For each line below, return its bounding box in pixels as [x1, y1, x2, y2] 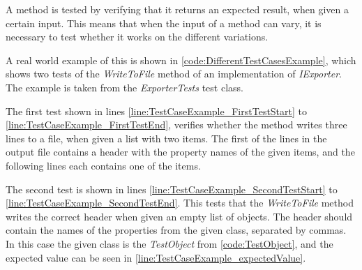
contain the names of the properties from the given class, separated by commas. [6, 223, 347, 237]
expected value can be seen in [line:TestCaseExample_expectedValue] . [6, 250, 306, 264]
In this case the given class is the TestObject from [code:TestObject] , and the [6, 236, 333, 250]
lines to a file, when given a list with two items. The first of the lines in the [6, 130, 327, 145]
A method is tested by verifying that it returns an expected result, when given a [6, 2, 349, 16]
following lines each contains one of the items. [6, 158, 201, 172]
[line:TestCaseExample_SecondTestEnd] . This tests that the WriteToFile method [6, 195, 354, 210]
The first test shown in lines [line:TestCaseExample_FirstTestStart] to [6, 103, 308, 118]
